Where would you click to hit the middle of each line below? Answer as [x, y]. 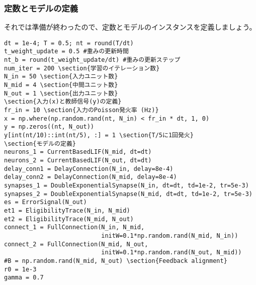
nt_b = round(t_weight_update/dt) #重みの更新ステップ [92, 60]
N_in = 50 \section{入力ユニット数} [61, 77]
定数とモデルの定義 [41, 8]
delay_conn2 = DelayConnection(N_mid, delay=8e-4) [91, 177]
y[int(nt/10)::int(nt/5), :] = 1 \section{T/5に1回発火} [99, 135]
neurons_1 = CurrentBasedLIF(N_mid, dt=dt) [78, 152]
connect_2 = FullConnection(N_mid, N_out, [76, 244]
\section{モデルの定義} [40, 144]
